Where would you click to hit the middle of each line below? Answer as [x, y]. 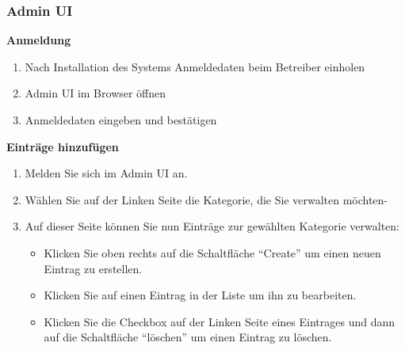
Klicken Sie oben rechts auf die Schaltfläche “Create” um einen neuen [212, 252]
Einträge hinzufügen [63, 146]
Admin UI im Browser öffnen [96, 93]
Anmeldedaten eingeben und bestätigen [121, 120]
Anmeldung [39, 40]
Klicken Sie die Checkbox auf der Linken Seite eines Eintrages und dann [220, 321]
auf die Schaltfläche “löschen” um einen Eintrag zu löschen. [188, 337]
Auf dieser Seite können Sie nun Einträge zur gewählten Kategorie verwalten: [212, 226]
